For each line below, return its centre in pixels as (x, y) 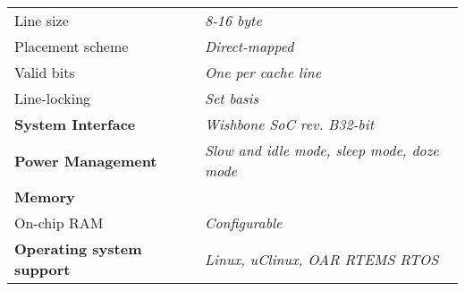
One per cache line (263, 72)
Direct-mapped (249, 46)
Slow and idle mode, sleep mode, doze (321, 150)
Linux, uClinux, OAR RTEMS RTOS (321, 259)
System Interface (75, 124)
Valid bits (45, 72)
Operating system (78, 248)
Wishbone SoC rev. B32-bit (289, 124)
